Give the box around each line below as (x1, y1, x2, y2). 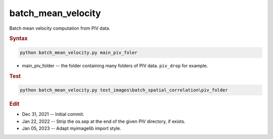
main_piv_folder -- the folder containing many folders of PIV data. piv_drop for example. (22, 62, 208, 68)
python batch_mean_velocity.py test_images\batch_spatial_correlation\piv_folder (20, 87, 229, 93)
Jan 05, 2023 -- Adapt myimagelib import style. (22, 125, 121, 131)
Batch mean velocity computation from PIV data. (9, 25, 111, 31)
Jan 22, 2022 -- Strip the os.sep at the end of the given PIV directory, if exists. (22, 118, 186, 124)
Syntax (9, 35, 28, 42)
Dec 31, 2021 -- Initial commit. (22, 111, 84, 117)
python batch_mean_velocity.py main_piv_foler (20, 49, 138, 55)
